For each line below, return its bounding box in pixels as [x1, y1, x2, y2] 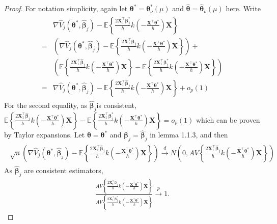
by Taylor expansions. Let [4, 129, 85, 140]
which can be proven [196, 114, 260, 125]
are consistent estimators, [24, 165, 103, 176]
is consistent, [96, 100, 136, 110]
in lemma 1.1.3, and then [150, 129, 228, 140]
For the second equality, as [4, 100, 87, 110]
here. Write [226, 3, 261, 14]
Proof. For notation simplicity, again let [4, 3, 128, 14]
